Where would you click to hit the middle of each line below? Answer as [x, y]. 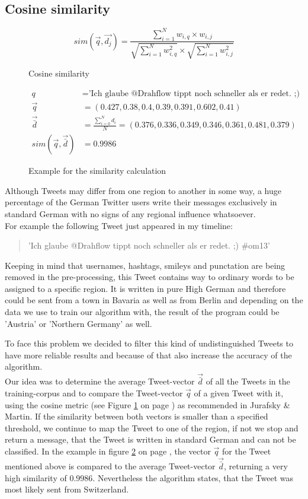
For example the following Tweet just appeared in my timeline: [119, 225]
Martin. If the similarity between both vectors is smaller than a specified [137, 416]
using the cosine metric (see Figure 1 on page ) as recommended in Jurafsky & [147, 404]
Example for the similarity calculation [97, 171]
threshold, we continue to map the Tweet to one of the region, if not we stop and [152, 428]
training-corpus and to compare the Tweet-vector [94, 393]
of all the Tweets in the [248, 381]
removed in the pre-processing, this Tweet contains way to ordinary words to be [150, 277]
